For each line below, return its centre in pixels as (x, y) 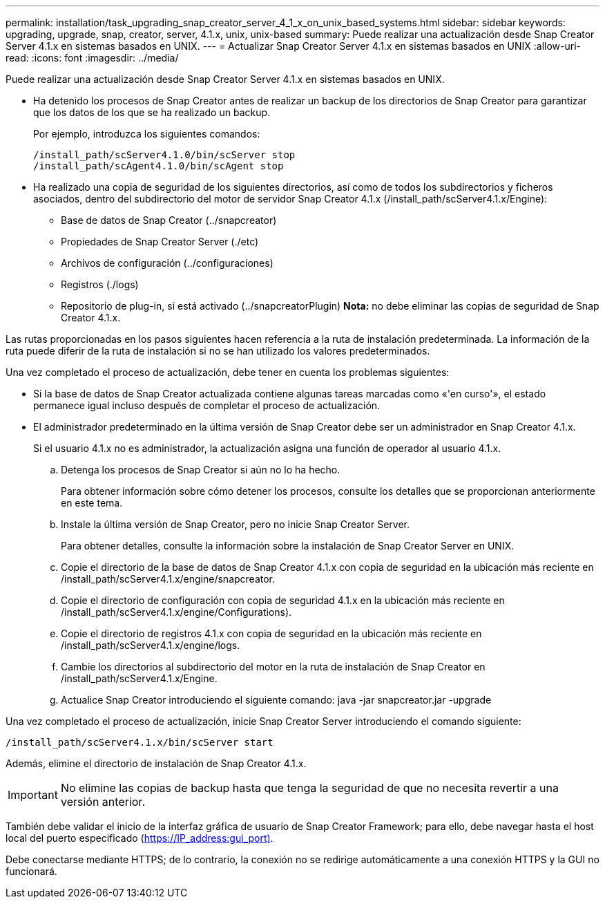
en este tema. (92, 503)
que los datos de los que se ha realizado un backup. (152, 112)
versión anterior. (103, 802)
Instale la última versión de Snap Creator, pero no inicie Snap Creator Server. (236, 524)
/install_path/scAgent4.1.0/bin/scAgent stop (159, 166)
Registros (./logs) (100, 284)
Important (33, 795)
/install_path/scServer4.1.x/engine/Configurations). (176, 612)
